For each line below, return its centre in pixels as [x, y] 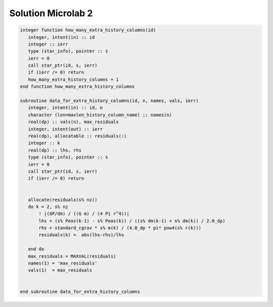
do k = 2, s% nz [48, 207]
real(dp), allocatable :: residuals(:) [77, 136]
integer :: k [44, 143]
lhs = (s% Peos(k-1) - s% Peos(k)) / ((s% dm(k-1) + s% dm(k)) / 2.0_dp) [132, 221]
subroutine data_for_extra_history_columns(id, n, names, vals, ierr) [109, 101]
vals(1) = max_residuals [60, 270]
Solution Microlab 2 [51, 13]
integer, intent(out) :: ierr [65, 129]
